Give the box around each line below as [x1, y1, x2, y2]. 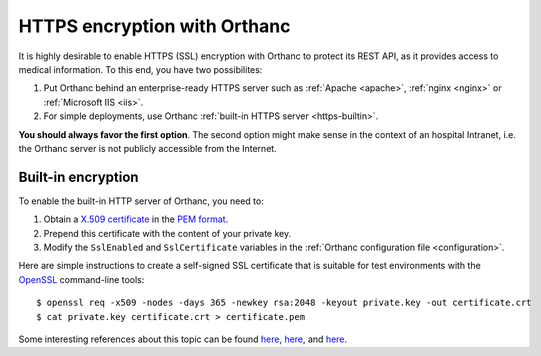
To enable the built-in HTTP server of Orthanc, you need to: [18, 195, 264, 207]
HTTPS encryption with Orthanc [18, 15, 291, 37]
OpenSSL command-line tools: [18, 273, 145, 285]
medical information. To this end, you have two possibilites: [18, 63, 263, 75]
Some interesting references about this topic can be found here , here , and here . [18, 333, 348, 345]
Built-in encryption [18, 168, 139, 185]
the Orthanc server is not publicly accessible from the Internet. [18, 142, 277, 154]
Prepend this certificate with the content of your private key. [43, 227, 292, 239]
